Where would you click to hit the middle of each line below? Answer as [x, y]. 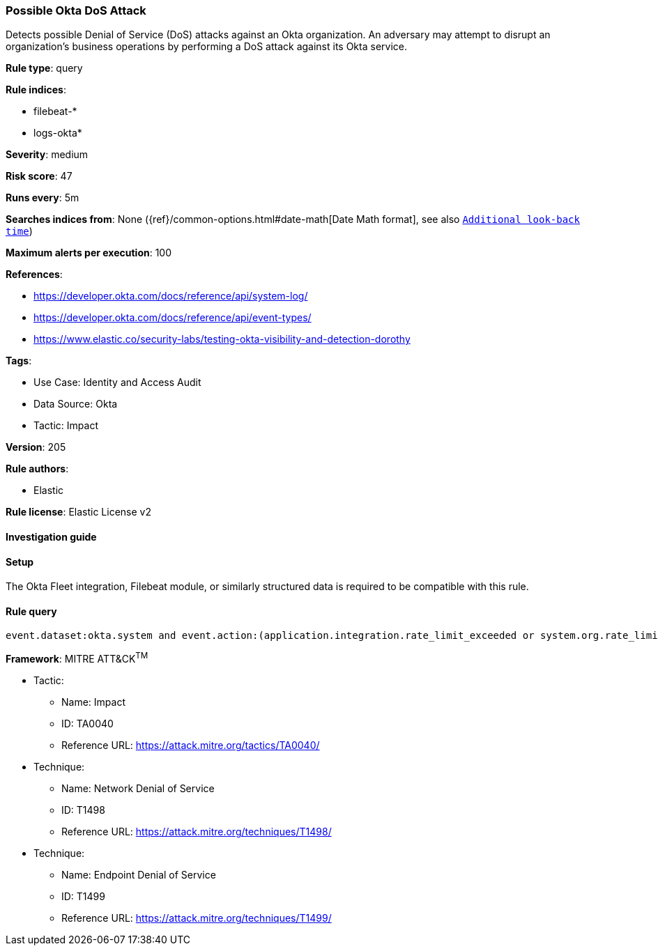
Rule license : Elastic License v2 [78, 512]
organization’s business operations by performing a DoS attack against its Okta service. [206, 47]
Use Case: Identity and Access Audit [117, 382]
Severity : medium [47, 155]
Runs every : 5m [43, 198]
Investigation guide [51, 536]
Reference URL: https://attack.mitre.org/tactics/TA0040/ [191, 745]
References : [34, 275]
